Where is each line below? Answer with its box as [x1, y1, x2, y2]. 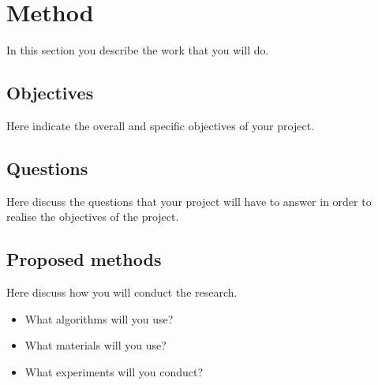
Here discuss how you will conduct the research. [6, 284, 238, 301]
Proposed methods [6, 247, 162, 271]
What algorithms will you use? [24, 310, 174, 327]
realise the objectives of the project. [6, 208, 179, 225]
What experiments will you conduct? [24, 363, 204, 379]
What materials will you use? [24, 337, 167, 353]
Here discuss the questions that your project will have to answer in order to [6, 192, 372, 209]
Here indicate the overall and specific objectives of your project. [6, 117, 314, 133]
